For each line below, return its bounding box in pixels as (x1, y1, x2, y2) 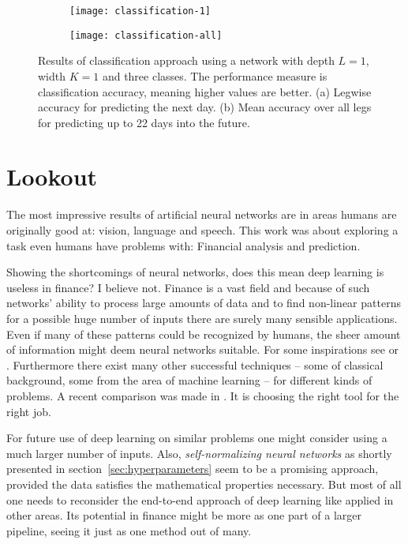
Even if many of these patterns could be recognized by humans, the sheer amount (6, 325, 401, 342)
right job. (6, 403, 51, 419)
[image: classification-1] (69, 6, 211, 17)
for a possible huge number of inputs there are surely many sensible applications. (6, 310, 398, 326)
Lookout (6, 160, 98, 193)
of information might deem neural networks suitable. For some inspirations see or (6, 341, 399, 358)
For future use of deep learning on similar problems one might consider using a (6, 430, 387, 446)
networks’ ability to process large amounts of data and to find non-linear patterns (6, 295, 401, 311)
